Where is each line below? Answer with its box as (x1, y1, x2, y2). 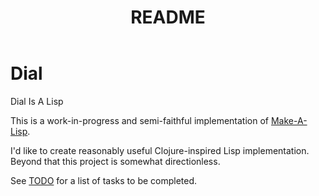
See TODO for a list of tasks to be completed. (10, 174, 198, 186)
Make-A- (270, 114, 308, 126)
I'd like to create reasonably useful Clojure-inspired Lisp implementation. (10, 144, 310, 156)
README (130, 6, 206, 29)
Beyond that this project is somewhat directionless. (10, 155, 221, 167)
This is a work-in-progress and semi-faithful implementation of (10, 114, 270, 126)
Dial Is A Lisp (10, 95, 64, 107)
